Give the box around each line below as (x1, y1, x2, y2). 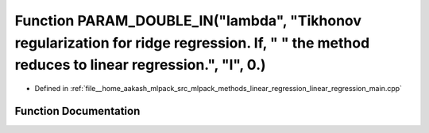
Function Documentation (14, 104, 141, 118)
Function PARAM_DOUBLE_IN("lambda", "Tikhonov (14, 12, 361, 29)
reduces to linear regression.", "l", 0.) (14, 56, 266, 74)
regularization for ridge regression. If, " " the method (14, 34, 370, 51)
